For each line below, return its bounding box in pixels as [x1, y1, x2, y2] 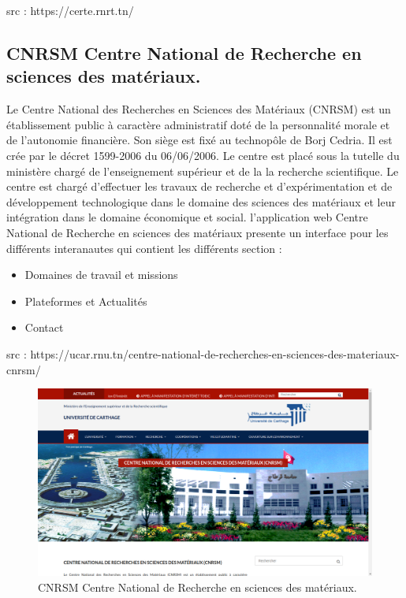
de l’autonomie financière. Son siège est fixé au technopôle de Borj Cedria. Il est [6, 132, 393, 148]
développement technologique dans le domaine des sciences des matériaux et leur [6, 193, 396, 210]
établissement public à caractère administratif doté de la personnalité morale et [6, 116, 390, 132]
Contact [24, 319, 64, 336]
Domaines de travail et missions [24, 266, 178, 283]
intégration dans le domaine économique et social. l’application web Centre [6, 209, 368, 225]
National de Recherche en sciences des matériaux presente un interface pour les [6, 224, 389, 240]
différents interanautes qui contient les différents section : [6, 240, 282, 256]
